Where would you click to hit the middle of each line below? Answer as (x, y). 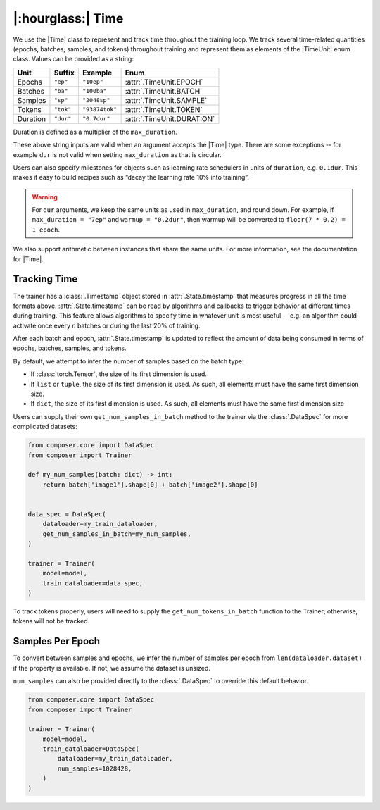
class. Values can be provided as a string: (73, 59)
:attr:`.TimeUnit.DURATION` (170, 118)
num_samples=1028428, (95, 768)
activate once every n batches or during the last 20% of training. (107, 325)
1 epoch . (46, 230)
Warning (45, 197)
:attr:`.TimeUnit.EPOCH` (164, 82)
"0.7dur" (96, 119)
